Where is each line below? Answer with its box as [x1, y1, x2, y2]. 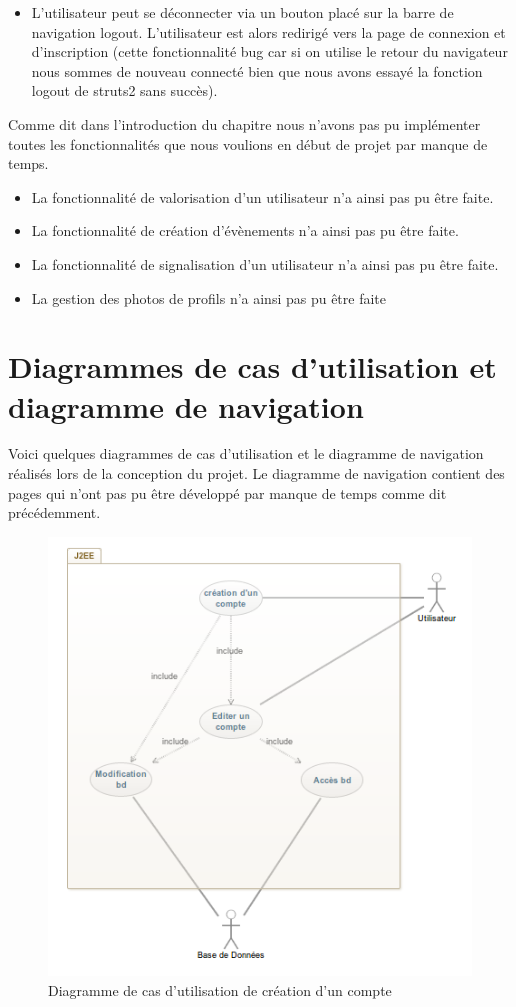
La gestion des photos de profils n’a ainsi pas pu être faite [31, 287, 387, 308]
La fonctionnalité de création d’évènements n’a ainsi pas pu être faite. [31, 220, 459, 241]
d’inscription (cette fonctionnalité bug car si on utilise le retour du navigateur [31, 41, 508, 62]
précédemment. [8, 502, 101, 523]
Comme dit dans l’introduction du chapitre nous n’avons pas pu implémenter [8, 113, 481, 134]
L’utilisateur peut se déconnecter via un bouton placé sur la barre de [31, 2, 454, 22]
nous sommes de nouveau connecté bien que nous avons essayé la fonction [31, 60, 483, 81]
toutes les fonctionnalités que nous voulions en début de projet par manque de [8, 133, 488, 154]
